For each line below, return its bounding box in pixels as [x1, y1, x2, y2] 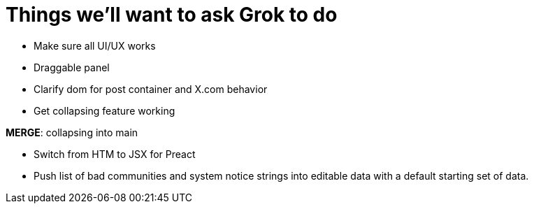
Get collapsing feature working [34, 104, 175, 117]
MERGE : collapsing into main [6, 126, 138, 138]
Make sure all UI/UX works [34, 39, 156, 52]
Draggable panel [34, 61, 110, 73]
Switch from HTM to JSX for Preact [34, 147, 196, 160]
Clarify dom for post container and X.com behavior [34, 82, 268, 95]
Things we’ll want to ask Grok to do [6, 3, 338, 27]
